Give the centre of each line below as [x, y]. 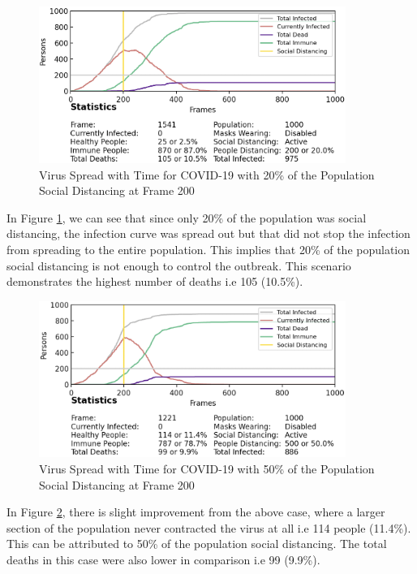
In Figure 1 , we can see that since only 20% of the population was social [187, 217]
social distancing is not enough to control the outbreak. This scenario [179, 265]
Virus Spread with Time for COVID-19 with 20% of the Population [207, 174]
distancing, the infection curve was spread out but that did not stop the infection [208, 233]
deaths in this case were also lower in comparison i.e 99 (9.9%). [163, 559]
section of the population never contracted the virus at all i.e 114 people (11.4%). [209, 527]
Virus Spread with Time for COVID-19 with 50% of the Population [207, 469]
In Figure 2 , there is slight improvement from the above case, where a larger [196, 512]
